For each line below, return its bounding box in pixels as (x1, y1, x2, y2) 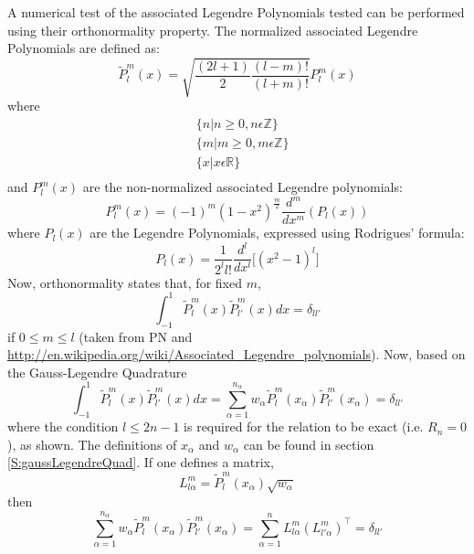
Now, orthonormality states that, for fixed (7, 272, 242, 292)
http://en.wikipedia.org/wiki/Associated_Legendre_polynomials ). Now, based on (7, 345, 466, 364)
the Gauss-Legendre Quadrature (7, 362, 187, 381)
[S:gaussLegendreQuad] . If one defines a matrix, (7, 453, 274, 472)
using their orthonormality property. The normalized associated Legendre (7, 20, 418, 39)
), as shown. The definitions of (7, 434, 177, 453)
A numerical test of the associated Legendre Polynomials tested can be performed (7, 3, 465, 21)
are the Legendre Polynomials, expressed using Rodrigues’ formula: (90, 223, 465, 242)
